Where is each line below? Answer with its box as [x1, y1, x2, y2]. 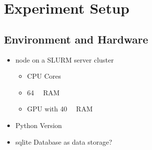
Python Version [15, 120, 62, 130]
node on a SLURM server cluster [15, 54, 114, 64]
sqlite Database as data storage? [15, 136, 112, 147]
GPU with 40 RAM [27, 104, 93, 114]
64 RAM [27, 87, 60, 97]
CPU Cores [27, 71, 61, 81]
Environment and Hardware [4, 31, 149, 46]
